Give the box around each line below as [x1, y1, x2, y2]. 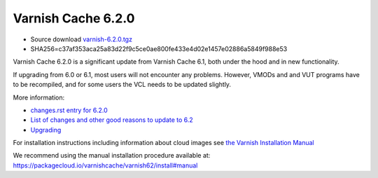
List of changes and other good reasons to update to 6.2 [30, 116, 194, 124]
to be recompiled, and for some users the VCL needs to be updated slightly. [13, 81, 231, 89]
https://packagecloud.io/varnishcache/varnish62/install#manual [13, 161, 198, 170]
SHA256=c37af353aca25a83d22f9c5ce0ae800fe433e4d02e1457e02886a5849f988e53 [30, 44, 288, 53]
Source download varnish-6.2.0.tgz [30, 35, 133, 43]
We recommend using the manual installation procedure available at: [13, 151, 211, 160]
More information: [13, 93, 65, 102]
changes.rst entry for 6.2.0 [30, 106, 108, 114]
